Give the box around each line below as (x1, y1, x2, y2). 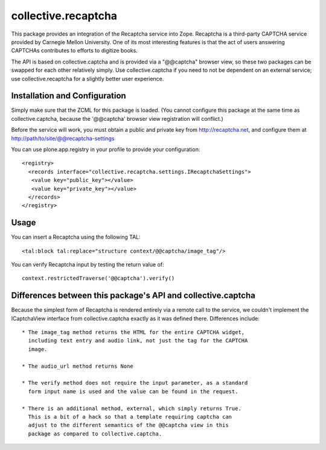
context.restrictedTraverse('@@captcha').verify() (22, 275, 175, 282)
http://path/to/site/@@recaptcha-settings (11, 135, 115, 142)
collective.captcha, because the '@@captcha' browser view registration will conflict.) (11, 115, 223, 122)
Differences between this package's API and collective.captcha (11, 291, 256, 301)
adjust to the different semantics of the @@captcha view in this (28, 422, 229, 429)
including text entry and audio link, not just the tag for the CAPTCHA (28, 337, 248, 344)
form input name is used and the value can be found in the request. (28, 388, 238, 395)
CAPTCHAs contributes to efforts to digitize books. (11, 47, 138, 54)
